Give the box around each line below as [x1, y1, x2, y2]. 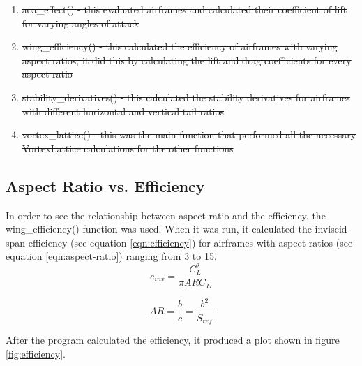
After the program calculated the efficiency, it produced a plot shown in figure [6, 332, 340, 346]
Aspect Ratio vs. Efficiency [6, 175, 205, 196]
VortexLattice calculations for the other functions [22, 140, 234, 155]
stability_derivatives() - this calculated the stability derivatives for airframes [22, 89, 350, 104]
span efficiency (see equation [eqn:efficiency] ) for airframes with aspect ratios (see [6, 235, 353, 249]
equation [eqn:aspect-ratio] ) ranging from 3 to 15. [6, 249, 217, 263]
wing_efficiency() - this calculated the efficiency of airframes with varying [22, 39, 338, 54]
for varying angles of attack [22, 15, 139, 30]
